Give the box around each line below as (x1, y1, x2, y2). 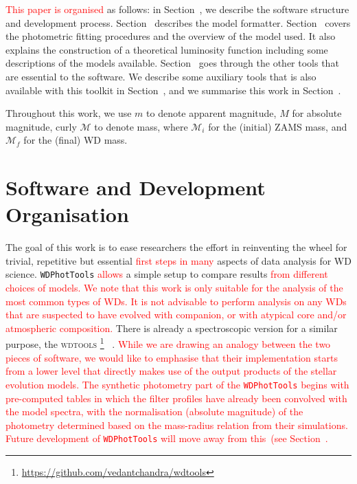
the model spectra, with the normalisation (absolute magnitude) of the (5, 404, 303, 419)
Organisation (5, 200, 129, 228)
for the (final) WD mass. (23, 133, 128, 147)
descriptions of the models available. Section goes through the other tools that (5, 56, 339, 70)
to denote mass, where (94, 119, 188, 133)
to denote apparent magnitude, (146, 106, 277, 120)
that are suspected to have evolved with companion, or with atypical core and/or (5, 307, 347, 322)
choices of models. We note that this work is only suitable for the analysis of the (5, 280, 343, 295)
